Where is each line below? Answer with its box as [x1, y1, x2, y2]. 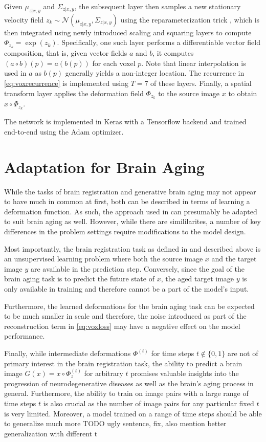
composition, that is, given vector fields [4, 48, 127, 58]
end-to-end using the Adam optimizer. [4, 126, 124, 137]
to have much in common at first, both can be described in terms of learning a [4, 196, 250, 207]
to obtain [228, 87, 257, 98]
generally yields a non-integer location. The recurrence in [65, 68, 245, 78]
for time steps [151, 347, 194, 358]
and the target [211, 253, 257, 264]
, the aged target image [161, 273, 234, 284]
